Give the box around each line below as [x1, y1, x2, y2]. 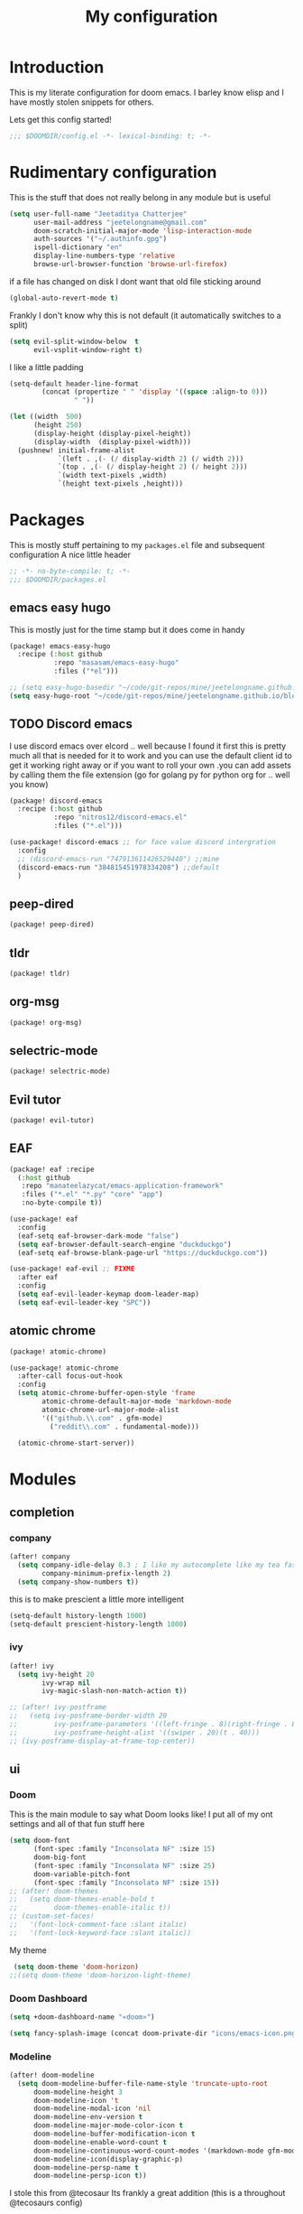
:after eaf [17, 1273, 59, 1282]
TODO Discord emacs [9, 716, 133, 732]
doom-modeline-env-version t [32, 2113, 143, 2122]
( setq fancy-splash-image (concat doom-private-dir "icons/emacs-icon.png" [9, 2029, 300, 2038]
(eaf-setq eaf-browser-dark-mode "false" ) [17, 1231, 179, 1241]
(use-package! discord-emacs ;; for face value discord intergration [9, 838, 277, 847]
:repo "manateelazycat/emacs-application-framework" [21, 1181, 224, 1191]
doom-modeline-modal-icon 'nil [32, 2104, 151, 2114]
